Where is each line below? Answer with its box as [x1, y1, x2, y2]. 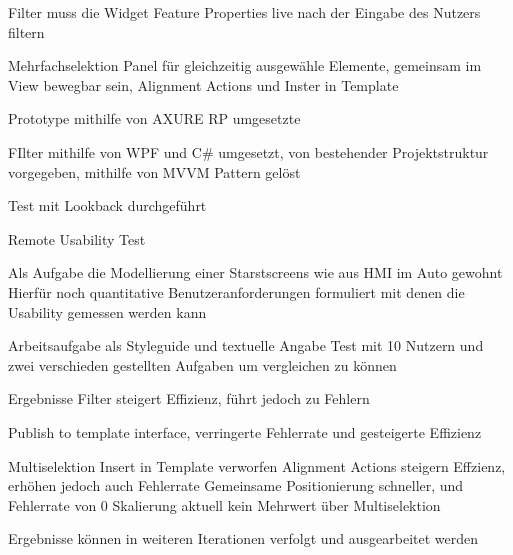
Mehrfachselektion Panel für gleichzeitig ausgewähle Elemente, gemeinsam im [8, 55, 482, 76]
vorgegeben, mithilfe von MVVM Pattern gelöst [8, 161, 301, 182]
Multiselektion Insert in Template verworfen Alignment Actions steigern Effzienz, [8, 455, 506, 476]
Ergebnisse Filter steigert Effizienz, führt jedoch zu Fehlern [8, 388, 370, 409]
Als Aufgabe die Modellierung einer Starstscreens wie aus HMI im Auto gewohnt [8, 262, 503, 283]
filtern [8, 21, 45, 42]
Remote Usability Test [8, 228, 146, 249]
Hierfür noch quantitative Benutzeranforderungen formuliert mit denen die [8, 281, 465, 302]
